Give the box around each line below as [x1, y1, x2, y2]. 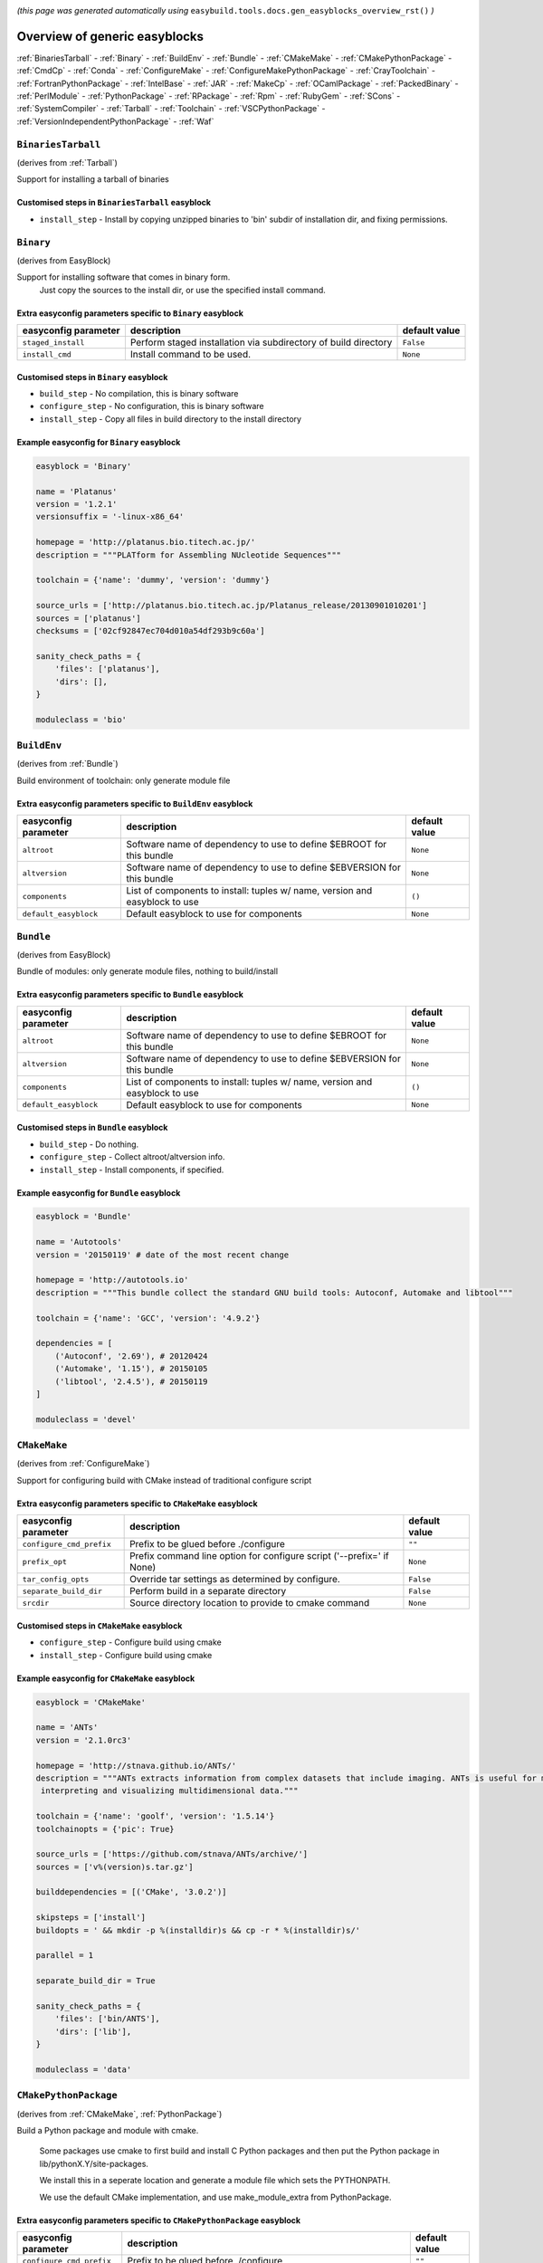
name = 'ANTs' [35, 1723, 99, 1733]
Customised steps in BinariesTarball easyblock [16, 197, 212, 208]
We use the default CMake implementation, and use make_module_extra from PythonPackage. [39, 2191, 392, 2202]
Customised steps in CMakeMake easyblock [16, 1620, 183, 1631]
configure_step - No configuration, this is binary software [39, 401, 264, 412]
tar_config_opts [22, 1574, 90, 1584]
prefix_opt [22, 1557, 68, 1566]
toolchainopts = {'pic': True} [35, 1824, 176, 1834]
